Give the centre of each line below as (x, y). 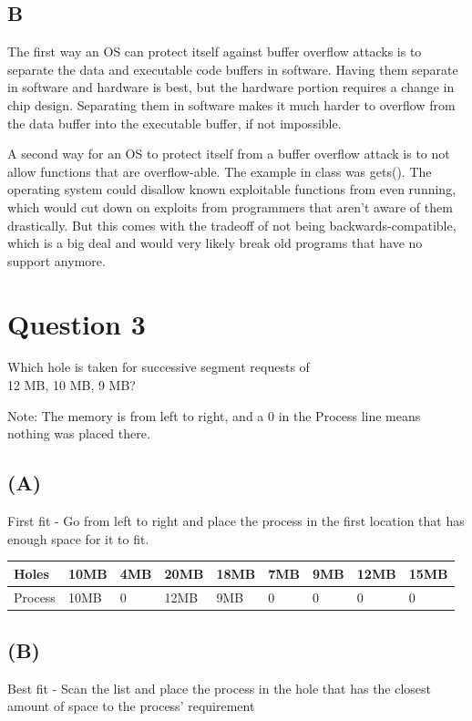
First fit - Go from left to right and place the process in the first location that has (236, 521)
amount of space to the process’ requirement (131, 706)
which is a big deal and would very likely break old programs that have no (215, 243)
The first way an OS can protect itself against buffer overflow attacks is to (215, 51)
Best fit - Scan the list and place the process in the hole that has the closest (220, 688)
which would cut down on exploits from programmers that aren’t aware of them (230, 206)
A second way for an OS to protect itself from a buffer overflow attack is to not (229, 154)
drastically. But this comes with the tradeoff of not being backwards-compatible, (232, 225)
